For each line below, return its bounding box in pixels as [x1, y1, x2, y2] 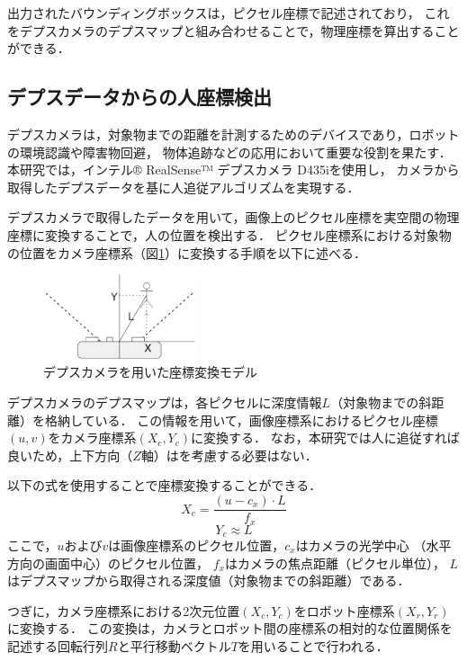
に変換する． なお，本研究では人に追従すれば [191, 428, 460, 447]
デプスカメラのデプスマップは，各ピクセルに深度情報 [7, 393, 322, 412]
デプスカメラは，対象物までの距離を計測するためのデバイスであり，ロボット [7, 124, 460, 143]
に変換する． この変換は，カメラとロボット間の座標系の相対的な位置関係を [7, 619, 453, 638]
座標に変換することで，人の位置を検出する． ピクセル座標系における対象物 [7, 225, 452, 244]
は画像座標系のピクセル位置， [108, 536, 285, 554]
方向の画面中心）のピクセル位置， [7, 553, 209, 572]
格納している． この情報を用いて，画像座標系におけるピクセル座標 [44, 410, 438, 429]
